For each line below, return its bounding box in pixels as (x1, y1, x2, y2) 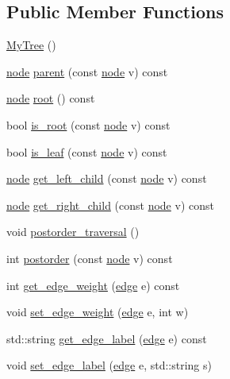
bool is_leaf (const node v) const (6, 143, 167, 160)
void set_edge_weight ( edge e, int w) (6, 304, 189, 320)
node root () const (6, 90, 95, 106)
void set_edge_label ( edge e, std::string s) (6, 357, 212, 373)
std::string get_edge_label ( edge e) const (6, 330, 207, 346)
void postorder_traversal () (6, 223, 140, 240)
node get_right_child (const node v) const (6, 196, 214, 213)
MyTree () (6, 37, 56, 53)
